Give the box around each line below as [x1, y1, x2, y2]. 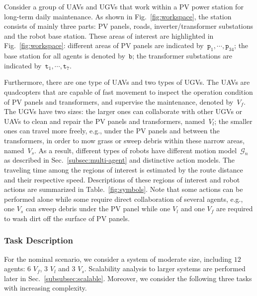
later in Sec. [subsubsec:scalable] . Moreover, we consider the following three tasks [4, 273, 252, 283]
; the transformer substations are [132, 51, 232, 61]
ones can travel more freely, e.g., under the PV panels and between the [4, 125, 220, 136]
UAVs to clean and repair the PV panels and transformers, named [4, 116, 205, 126]
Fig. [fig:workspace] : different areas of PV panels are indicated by [4, 40, 204, 51]
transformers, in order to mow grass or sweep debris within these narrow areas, [4, 135, 245, 145]
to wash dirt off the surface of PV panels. [4, 213, 130, 223]
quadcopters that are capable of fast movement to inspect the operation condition [4, 86, 253, 97]
